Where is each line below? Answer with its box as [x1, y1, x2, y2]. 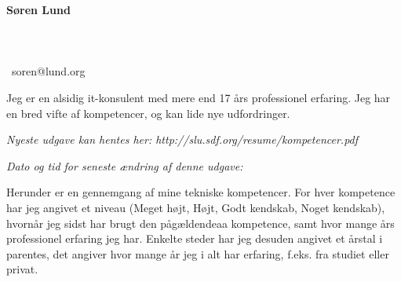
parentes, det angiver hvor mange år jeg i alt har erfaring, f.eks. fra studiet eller [6, 245, 389, 262]
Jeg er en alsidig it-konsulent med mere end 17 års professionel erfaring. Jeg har [6, 89, 391, 105]
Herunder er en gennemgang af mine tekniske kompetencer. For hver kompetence [6, 184, 396, 200]
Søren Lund [6, 2, 71, 17]
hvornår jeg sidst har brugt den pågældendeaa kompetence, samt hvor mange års [6, 214, 395, 231]
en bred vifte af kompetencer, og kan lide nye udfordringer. [6, 104, 290, 121]
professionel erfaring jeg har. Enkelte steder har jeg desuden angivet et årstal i [6, 230, 383, 247]
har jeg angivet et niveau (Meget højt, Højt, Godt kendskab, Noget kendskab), [6, 199, 385, 215]
